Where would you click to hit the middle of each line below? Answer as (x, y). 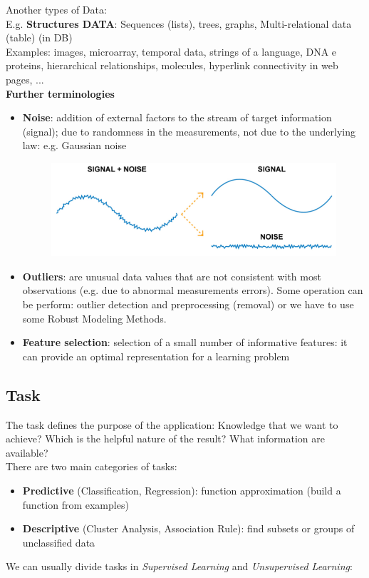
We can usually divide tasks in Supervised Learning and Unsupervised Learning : (179, 566)
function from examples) (76, 504)
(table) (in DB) (39, 37)
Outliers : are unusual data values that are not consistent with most (172, 276)
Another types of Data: (56, 9)
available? (27, 452)
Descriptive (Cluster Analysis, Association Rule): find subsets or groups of (188, 528)
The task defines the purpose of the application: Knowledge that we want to (172, 424)
